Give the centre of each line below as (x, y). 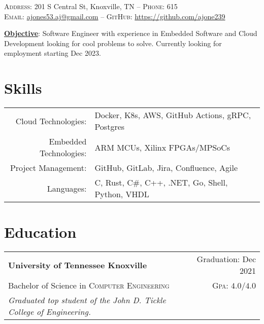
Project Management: (48, 168)
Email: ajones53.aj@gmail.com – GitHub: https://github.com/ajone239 (115, 16)
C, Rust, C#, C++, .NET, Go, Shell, (161, 183)
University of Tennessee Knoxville (78, 265)
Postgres (110, 127)
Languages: (67, 188)
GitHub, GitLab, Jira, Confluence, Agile (166, 168)
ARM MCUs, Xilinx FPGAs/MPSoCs (162, 147)
